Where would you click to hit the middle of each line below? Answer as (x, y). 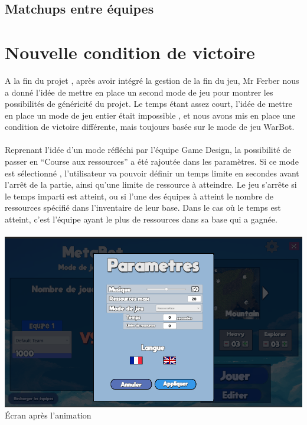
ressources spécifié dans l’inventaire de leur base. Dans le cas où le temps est (143, 207)
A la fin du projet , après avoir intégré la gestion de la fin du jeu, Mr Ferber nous (152, 80)
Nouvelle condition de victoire (130, 52)
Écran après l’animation (48, 415)
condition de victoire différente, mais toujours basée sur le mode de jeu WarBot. (150, 127)
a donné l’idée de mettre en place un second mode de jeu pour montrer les (139, 92)
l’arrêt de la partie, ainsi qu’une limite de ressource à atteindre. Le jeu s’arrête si (151, 184)
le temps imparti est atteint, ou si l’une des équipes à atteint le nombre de (139, 196)
